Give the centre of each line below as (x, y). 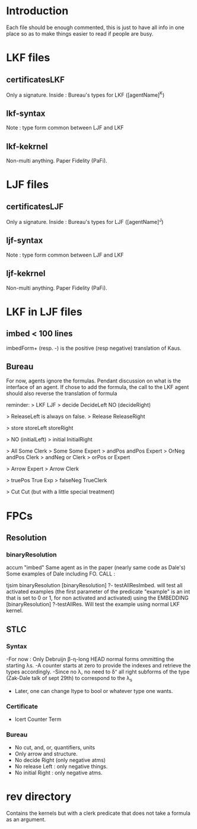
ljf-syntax (25, 241)
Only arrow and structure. (46, 754)
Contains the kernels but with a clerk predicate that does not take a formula (99, 813)
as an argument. (26, 819)
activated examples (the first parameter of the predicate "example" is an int (98, 591)
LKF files (28, 58)
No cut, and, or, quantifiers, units (55, 748)
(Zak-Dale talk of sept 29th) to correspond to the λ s (69, 678)
